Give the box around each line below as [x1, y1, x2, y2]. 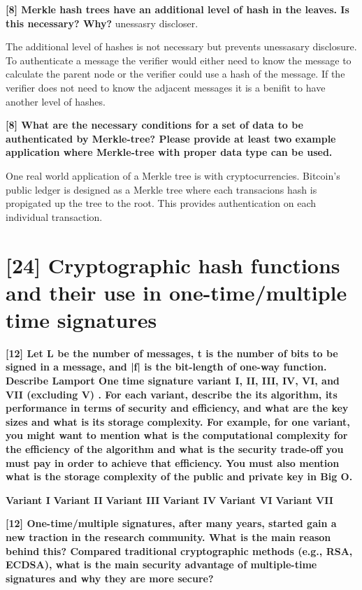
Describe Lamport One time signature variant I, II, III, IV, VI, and [6, 373, 340, 387]
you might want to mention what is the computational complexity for [6, 428, 348, 442]
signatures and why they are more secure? [6, 570, 214, 585]
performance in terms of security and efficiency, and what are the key [6, 401, 349, 415]
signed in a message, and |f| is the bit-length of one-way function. [6, 359, 327, 374]
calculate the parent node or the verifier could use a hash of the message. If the [6, 66, 345, 81]
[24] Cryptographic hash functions [6, 250, 340, 279]
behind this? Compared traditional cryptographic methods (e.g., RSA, [6, 543, 353, 558]
